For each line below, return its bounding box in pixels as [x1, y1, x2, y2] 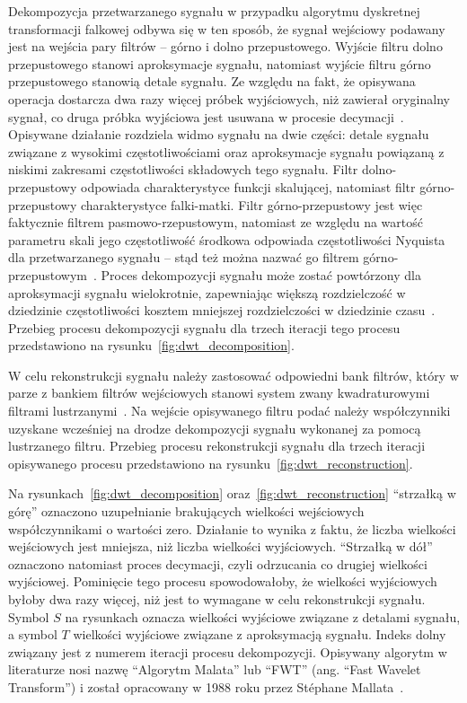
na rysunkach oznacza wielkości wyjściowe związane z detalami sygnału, [65, 607, 461, 626]
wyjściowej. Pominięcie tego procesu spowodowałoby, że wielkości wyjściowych [8, 572, 437, 591]
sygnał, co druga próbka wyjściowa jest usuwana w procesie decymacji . [8, 107, 404, 126]
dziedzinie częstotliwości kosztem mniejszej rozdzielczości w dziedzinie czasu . [8, 301, 436, 320]
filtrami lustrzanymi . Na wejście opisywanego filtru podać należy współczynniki [8, 401, 451, 420]
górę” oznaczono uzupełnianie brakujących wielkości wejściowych [8, 502, 365, 521]
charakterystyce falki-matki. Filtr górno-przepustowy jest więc [81, 195, 423, 214]
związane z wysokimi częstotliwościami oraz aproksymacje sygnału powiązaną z [8, 142, 445, 161]
